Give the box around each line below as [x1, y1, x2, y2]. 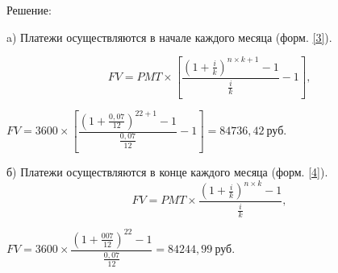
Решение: [6, 2, 52, 18]
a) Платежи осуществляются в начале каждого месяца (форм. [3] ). [6, 28, 332, 45]
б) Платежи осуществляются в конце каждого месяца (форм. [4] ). [6, 163, 328, 180]
